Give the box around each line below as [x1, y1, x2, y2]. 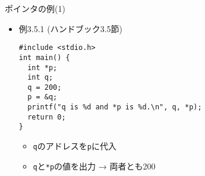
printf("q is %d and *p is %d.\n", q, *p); [27, 103, 202, 112]
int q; [27, 73, 53, 82]
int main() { [18, 53, 70, 62]
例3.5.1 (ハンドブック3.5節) [18, 22, 123, 34]
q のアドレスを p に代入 [33, 140, 116, 152]
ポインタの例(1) [5, 2, 65, 14]
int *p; [27, 63, 58, 72]
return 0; [27, 112, 66, 121]
